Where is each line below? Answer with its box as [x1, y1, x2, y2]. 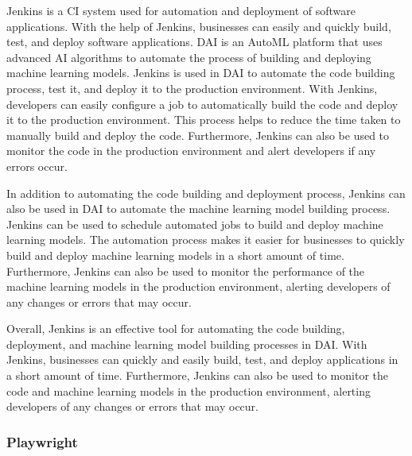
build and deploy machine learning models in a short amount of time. [6, 246, 344, 263]
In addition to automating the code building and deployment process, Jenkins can [6, 184, 406, 201]
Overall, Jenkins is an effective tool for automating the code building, [6, 320, 345, 337]
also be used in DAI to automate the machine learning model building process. [6, 200, 391, 217]
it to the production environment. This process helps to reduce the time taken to [6, 111, 401, 128]
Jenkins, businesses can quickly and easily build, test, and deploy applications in [6, 351, 398, 368]
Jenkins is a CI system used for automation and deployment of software [6, 2, 356, 18]
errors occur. [6, 157, 68, 174]
